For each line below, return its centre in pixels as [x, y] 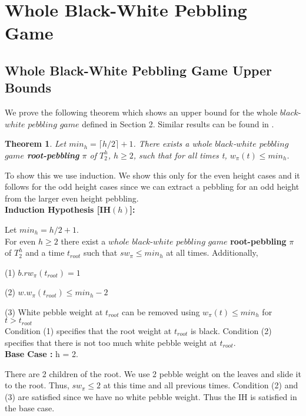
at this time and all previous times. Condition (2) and [201, 385]
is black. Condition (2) [231, 330]
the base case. [30, 408]
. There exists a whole [173, 143]
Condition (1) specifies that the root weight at [88, 330]
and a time [45, 252]
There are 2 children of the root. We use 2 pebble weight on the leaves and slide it [153, 373]
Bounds [28, 88]
